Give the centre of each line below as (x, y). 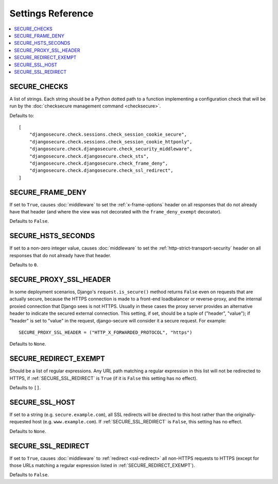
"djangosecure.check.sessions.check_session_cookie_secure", (108, 135)
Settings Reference (51, 13)
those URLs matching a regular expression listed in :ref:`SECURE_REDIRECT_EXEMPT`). (102, 465)
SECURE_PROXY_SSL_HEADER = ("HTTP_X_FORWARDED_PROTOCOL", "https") (106, 332)
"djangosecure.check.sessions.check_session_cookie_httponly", (111, 142)
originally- (245, 415)
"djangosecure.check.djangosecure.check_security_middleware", (111, 149)
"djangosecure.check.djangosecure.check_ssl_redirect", (101, 171)
